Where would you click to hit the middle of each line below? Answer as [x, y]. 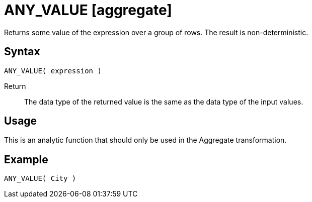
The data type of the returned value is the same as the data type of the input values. [164, 102]
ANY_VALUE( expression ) [53, 71]
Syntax [22, 52]
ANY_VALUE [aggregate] [88, 10]
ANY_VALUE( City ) [40, 179]
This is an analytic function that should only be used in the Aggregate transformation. [145, 140]
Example [26, 159]
